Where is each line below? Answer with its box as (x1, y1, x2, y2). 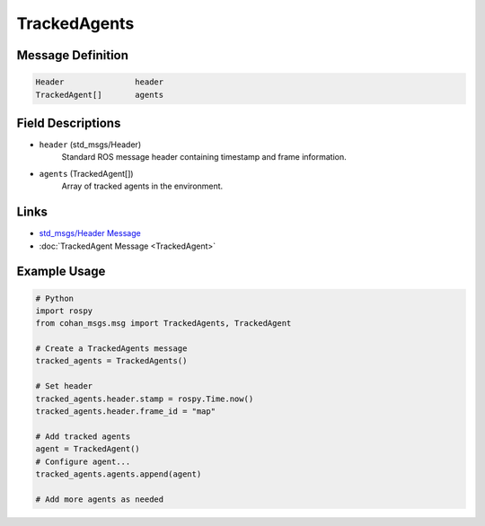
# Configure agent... (35, 456, 131, 467)
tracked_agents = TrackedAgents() (35, 355, 188, 366)
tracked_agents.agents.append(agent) (35, 469, 202, 479)
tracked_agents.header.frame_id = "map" (35, 407, 216, 416)
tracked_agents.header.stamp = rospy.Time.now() (35, 393, 254, 404)
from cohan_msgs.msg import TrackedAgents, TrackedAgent (35, 319, 292, 329)
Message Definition (16, 48, 129, 63)
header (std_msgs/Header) (39, 139, 142, 150)
